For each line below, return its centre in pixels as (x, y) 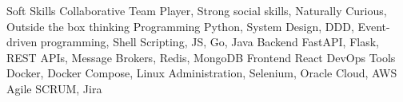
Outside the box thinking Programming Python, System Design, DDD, (180, 26)
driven (22, 42)
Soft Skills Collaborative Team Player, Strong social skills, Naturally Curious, (197, 10)
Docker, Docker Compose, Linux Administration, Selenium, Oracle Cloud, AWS (202, 73)
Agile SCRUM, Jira (54, 88)
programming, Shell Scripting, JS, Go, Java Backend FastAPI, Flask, (209, 42)
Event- (374, 26)
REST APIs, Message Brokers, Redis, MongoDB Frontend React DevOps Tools (201, 57)
